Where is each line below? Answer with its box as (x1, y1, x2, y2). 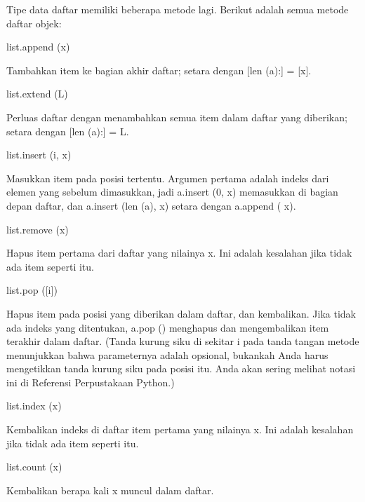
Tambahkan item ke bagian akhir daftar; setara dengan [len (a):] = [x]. (6, 62, 312, 77)
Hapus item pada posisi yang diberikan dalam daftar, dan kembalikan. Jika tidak (6, 306, 356, 320)
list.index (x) (6, 398, 62, 413)
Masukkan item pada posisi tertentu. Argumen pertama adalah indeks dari (6, 170, 329, 185)
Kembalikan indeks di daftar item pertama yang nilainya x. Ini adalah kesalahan (6, 422, 354, 437)
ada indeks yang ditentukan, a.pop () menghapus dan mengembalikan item (6, 320, 329, 334)
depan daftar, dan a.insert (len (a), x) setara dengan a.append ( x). (6, 198, 296, 212)
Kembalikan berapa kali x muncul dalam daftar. (6, 482, 214, 497)
